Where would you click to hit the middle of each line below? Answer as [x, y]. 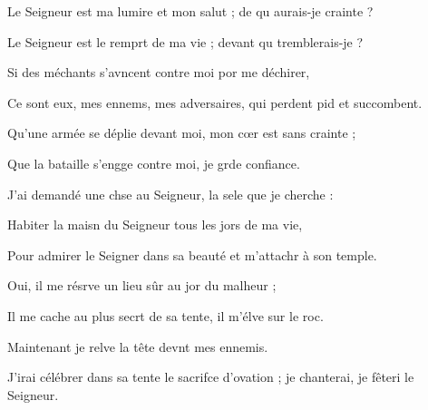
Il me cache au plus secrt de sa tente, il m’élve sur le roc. [165, 315]
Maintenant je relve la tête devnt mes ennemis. [138, 346]
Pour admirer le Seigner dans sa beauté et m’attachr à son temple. [192, 254]
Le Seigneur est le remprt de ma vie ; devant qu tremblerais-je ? [185, 41]
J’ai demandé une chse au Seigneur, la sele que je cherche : [170, 194]
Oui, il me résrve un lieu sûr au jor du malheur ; [142, 285]
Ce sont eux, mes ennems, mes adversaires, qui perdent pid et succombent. [215, 102]
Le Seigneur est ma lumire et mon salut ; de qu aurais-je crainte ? [190, 11]
